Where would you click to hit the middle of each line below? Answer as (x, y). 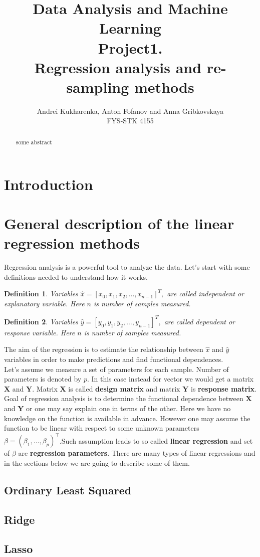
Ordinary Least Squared (68, 490)
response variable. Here (40, 332)
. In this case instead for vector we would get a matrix (170, 379)
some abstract (34, 142)
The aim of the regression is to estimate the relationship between (104, 349)
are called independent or (205, 294)
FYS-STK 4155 (130, 121)
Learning (130, 28)
